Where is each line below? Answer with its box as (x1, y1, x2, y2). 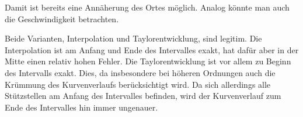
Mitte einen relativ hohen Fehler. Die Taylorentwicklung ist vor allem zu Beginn (5, 55, 291, 67)
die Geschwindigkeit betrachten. (5, 12, 119, 25)
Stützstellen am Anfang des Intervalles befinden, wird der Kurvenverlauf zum (5, 90, 281, 102)
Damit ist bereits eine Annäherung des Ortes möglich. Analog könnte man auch (5, 1, 290, 13)
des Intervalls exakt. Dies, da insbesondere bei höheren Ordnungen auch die (5, 66, 276, 78)
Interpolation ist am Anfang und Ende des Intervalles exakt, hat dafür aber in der (5, 43, 299, 56)
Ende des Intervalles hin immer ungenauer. (5, 101, 158, 113)
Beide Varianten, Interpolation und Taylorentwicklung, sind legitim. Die (5, 32, 262, 44)
